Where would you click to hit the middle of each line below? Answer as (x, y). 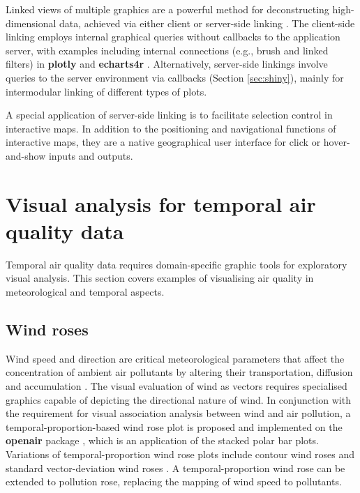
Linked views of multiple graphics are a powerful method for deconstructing (167, 9)
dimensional (31, 23)
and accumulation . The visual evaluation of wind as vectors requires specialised (177, 386)
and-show (26, 155)
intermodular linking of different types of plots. (106, 91)
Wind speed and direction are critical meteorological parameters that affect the (175, 358)
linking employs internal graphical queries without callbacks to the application (173, 37)
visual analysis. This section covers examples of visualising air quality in (160, 278)
